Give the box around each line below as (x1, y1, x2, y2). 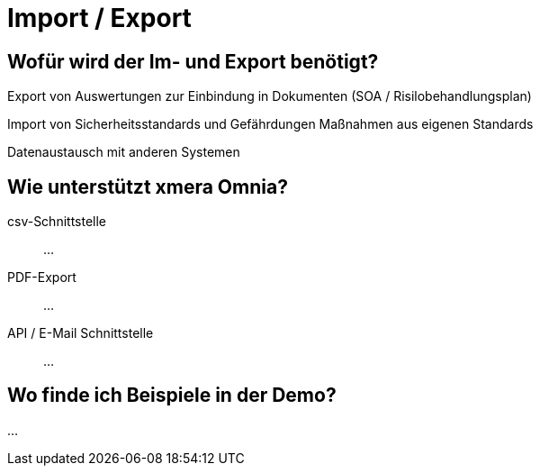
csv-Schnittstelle (7, 214, 107, 230)
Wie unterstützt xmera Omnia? (7, 175, 288, 198)
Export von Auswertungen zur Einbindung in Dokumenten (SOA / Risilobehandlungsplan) (7, 88, 532, 105)
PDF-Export (7, 269, 76, 286)
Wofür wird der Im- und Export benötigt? (7, 50, 379, 73)
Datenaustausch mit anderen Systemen (7, 144, 240, 160)
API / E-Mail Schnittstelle (7, 325, 154, 341)
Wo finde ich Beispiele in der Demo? (7, 384, 337, 407)
